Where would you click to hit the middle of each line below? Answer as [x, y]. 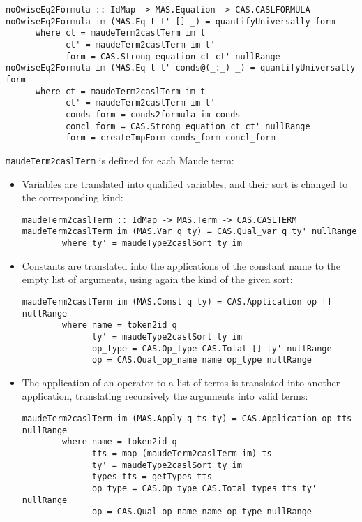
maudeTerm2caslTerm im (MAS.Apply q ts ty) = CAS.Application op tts [187, 419]
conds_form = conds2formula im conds [153, 114]
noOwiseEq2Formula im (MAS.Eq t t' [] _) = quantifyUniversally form [171, 21]
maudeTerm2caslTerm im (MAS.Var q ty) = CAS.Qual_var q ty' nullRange [189, 232]
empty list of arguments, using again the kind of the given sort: [157, 279]
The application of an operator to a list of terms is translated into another [181, 382]
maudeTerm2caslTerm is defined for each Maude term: [120, 160]
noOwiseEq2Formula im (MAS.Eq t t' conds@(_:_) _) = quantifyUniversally [181, 68]
